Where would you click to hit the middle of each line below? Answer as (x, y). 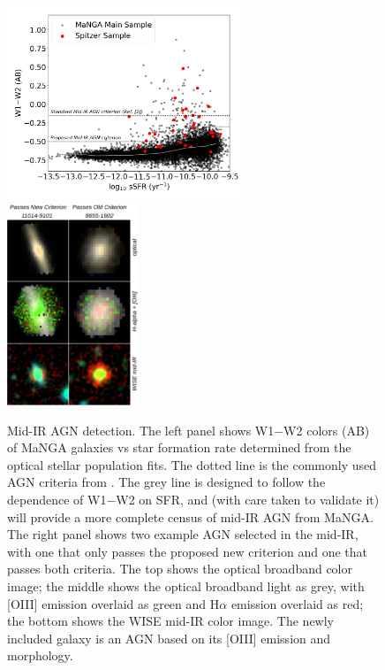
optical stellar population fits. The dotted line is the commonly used (192, 464)
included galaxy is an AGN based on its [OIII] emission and (169, 638)
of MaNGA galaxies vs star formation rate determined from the (179, 447)
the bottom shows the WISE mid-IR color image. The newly (170, 621)
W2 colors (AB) (327, 430)
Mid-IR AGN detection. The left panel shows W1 (141, 430)
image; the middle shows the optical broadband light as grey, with (186, 586)
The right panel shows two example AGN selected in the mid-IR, (183, 534)
